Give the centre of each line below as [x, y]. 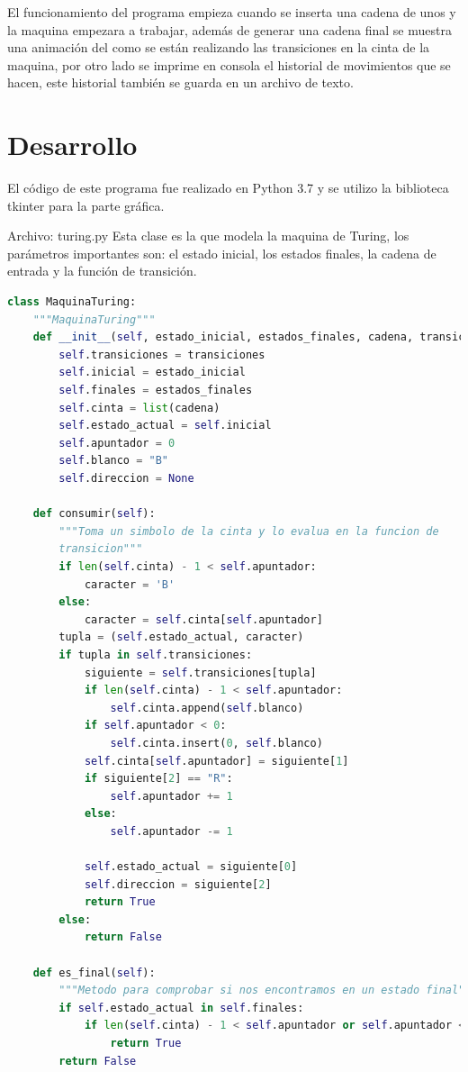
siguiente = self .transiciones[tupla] [200, 672]
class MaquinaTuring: [72, 302]
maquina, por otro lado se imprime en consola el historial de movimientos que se [229, 64]
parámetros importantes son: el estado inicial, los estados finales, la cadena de [222, 253]
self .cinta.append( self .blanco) [207, 708]
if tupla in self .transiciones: [156, 654]
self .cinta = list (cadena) [139, 408]
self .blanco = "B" [114, 461]
